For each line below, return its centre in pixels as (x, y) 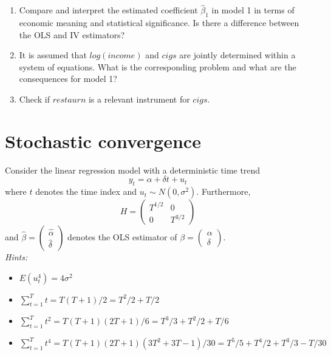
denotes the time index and (86, 191)
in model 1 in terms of (253, 10)
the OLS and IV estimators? (72, 34)
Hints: (16, 257)
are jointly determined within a (237, 55)
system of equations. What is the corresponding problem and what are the (158, 66)
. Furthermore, (224, 191)
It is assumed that (53, 55)
